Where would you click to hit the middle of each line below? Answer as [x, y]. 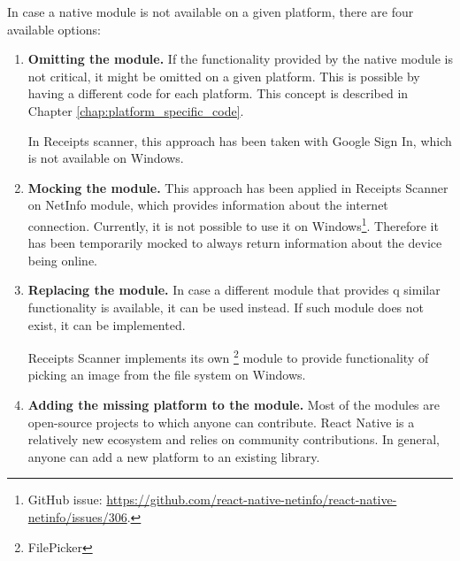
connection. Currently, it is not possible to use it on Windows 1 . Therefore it [233, 224]
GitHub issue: [65, 500]
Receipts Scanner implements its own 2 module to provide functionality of [228, 356]
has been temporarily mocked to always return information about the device [235, 243]
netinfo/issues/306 [77, 516]
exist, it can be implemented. [107, 324]
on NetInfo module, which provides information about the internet [208, 205]
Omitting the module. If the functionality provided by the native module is [240, 59]
